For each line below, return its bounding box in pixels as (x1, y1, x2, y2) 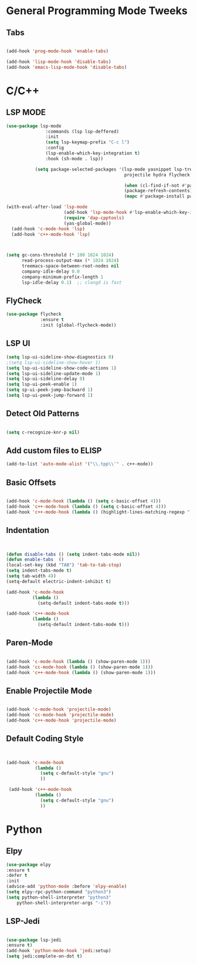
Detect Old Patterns (6, 408, 80, 418)
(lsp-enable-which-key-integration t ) (45, 150, 141, 156)
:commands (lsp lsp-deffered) (45, 128, 119, 135)
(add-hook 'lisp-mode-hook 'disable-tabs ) (6, 59, 111, 65)
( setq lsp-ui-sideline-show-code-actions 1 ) (6, 365, 117, 371)
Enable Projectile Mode (6, 686, 93, 696)
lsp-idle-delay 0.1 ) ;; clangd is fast (21, 279, 122, 286)
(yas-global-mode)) (63, 220, 111, 226)
